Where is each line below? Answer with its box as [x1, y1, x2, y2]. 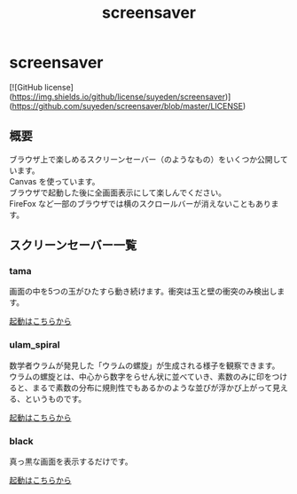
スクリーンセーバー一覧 [9, 238, 137, 253]
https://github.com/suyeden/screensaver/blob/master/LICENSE [12, 100, 244, 111]
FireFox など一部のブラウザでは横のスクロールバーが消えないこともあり [9, 198, 272, 208]
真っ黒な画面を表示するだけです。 [9, 456, 133, 467]
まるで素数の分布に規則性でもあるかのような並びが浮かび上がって [32, 382, 273, 393]
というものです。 [24, 393, 87, 404]
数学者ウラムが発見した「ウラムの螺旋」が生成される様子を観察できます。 [9, 360, 280, 371]
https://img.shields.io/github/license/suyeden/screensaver [12, 91, 226, 102]
